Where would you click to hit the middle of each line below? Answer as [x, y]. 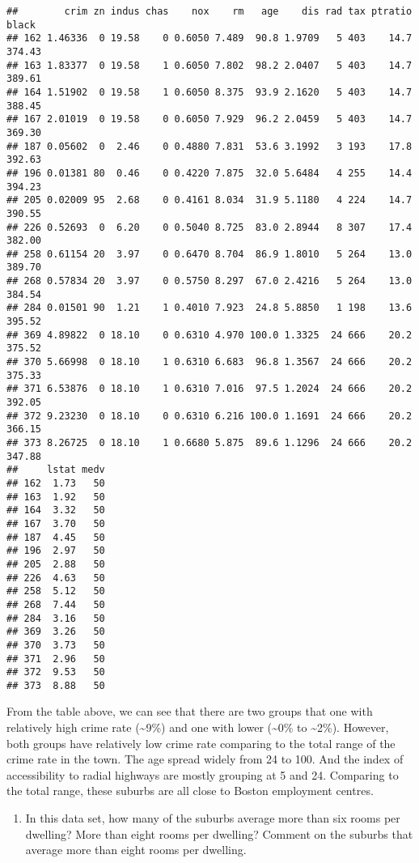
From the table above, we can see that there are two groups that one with [190, 711]
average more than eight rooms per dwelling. [136, 850]
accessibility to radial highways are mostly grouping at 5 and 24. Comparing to [203, 774]
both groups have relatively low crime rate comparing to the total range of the [201, 743]
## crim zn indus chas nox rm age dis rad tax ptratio [209, 11]
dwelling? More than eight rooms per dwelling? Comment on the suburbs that [219, 833]
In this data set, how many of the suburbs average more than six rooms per [213, 818]
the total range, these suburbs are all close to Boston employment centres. [190, 791]
